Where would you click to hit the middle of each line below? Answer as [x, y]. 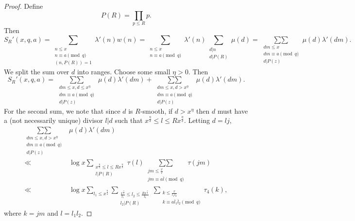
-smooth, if [156, 110]
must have [233, 110]
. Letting [197, 120]
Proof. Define [24, 6]
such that [129, 120]
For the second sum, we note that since [62, 110]
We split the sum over [37, 71]
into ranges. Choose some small [124, 71]
